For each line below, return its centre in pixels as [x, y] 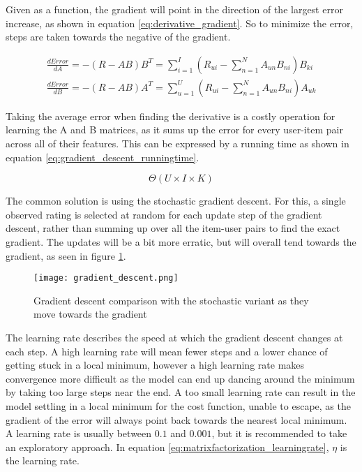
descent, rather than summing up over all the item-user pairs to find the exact [173, 228]
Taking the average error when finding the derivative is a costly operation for [171, 116]
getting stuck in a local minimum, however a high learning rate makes [155, 365]
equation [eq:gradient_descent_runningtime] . [103, 157]
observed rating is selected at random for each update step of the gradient [164, 214]
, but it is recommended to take [279, 433]
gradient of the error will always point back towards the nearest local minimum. [176, 419]
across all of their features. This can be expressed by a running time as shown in [178, 143]
